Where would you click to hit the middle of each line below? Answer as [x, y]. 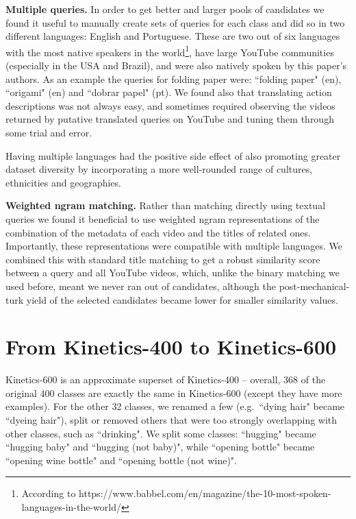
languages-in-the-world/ [71, 507]
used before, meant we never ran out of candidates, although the [141, 286]
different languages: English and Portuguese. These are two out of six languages [173, 36]
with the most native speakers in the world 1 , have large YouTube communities [170, 51]
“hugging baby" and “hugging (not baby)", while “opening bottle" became [160, 447]
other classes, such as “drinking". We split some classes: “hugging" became [161, 433]
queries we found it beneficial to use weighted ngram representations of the [163, 218]
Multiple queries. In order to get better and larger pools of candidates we [165, 9]
